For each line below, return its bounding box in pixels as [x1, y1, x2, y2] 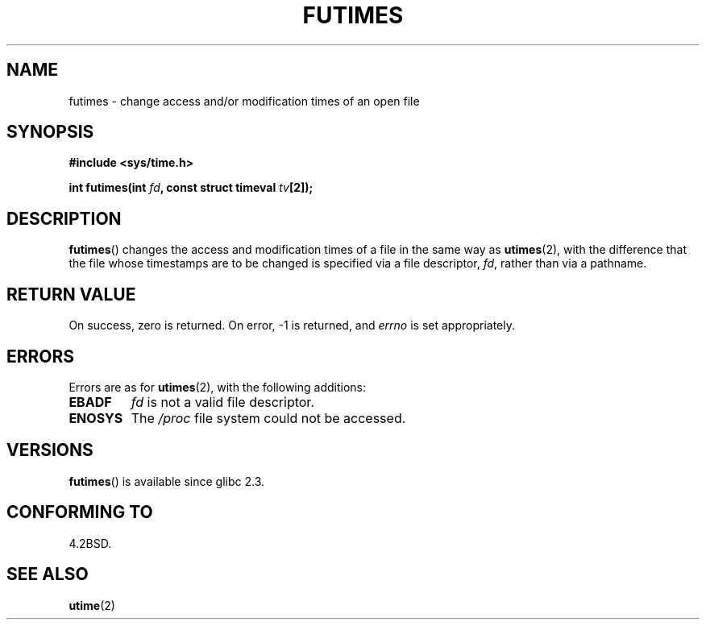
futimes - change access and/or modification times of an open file [69, 93, 420, 108]
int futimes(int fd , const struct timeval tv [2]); [69, 180, 314, 195]
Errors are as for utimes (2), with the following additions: [69, 379, 366, 394]
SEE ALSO [6, 564, 89, 585]
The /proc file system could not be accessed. [131, 409, 406, 426]
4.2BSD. [69, 536, 112, 550]
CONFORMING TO [6, 502, 153, 523]
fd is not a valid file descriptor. [131, 393, 314, 410]
